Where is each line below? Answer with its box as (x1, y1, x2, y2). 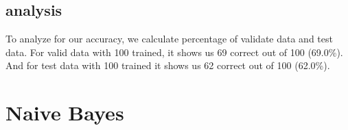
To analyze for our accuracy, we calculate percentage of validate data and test (5, 31, 333, 46)
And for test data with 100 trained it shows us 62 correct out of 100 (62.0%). (5, 58, 330, 73)
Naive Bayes (5, 99, 124, 127)
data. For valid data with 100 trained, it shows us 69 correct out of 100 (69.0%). (5, 44, 343, 59)
